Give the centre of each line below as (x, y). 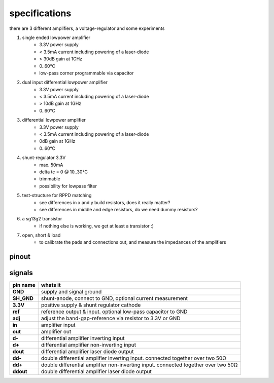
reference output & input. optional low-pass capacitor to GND (114, 312)
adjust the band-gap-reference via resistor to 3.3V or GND (111, 318)
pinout (20, 257)
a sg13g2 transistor (42, 219)
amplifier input (58, 325)
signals (21, 273)
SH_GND (23, 298)
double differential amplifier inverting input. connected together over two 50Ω (134, 358)
